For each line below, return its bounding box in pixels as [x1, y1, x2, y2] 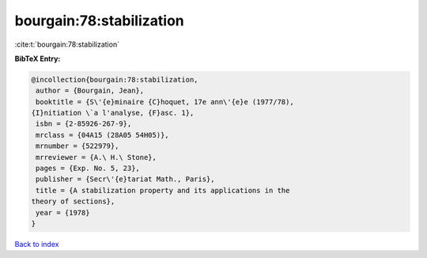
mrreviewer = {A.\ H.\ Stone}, [36, 153, 157, 161]
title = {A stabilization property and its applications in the [36, 186, 290, 195]
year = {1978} [36, 208, 90, 217]
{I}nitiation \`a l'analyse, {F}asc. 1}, [31, 108, 195, 118]
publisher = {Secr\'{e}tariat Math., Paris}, [36, 175, 215, 184]
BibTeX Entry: [14, 54, 61, 63]
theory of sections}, [31, 197, 115, 206]
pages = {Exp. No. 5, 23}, [36, 164, 140, 173]
